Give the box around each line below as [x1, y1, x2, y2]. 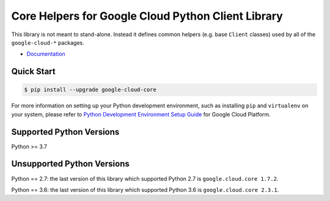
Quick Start [11, 66, 56, 77]
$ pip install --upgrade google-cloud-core [24, 86, 157, 93]
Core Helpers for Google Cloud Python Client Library [11, 9, 284, 23]
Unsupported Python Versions [11, 159, 130, 169]
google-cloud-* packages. [11, 39, 85, 46]
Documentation [26, 50, 65, 58]
